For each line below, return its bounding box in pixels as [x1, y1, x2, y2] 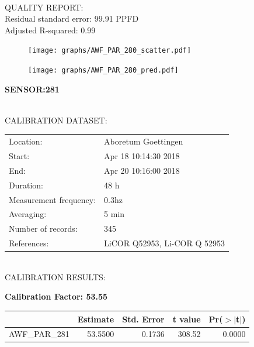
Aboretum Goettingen [104, 135, 183, 147]
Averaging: [9, 208, 47, 220]
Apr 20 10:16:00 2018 [104, 164, 180, 176]
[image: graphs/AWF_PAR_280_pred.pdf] [28, 66, 179, 75]
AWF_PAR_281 [9, 328, 69, 340]
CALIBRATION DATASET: [5, 114, 107, 126]
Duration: [9, 178, 43, 191]
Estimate [77, 312, 114, 325]
